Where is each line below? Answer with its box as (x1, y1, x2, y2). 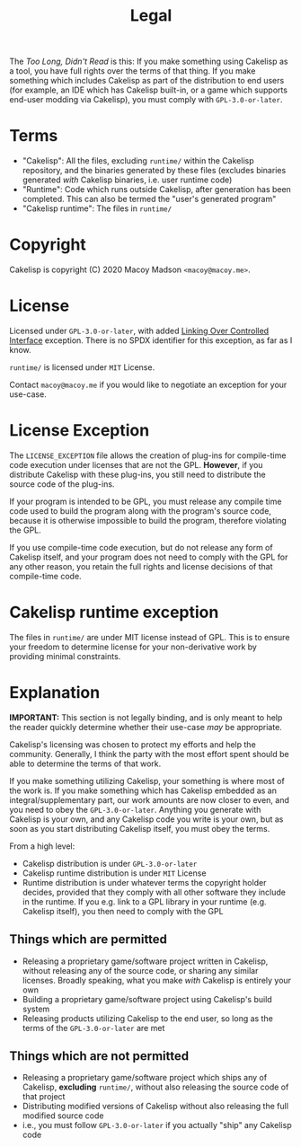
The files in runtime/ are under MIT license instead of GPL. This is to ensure (9, 631, 290, 642)
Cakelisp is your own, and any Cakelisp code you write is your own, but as (9, 814, 284, 825)
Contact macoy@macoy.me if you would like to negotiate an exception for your (9, 379, 288, 390)
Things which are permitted (9, 931, 168, 948)
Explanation (9, 683, 101, 703)
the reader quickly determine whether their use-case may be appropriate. (9, 721, 283, 732)
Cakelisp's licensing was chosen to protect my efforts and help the (9, 738, 256, 750)
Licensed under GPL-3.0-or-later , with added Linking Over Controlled (9, 325, 270, 336)
